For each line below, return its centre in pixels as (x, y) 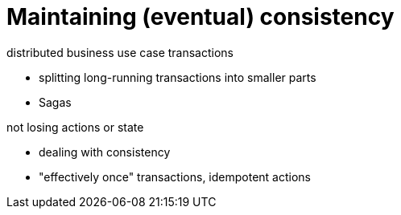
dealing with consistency (105, 152)
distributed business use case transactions (120, 52)
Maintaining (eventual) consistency (200, 17)
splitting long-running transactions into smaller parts (178, 77)
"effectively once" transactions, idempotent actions (175, 176)
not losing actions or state (75, 127)
